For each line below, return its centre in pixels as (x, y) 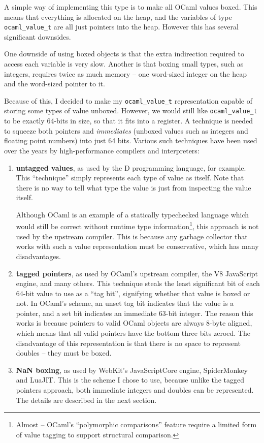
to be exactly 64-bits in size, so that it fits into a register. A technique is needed (129, 121)
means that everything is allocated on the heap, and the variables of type (118, 17)
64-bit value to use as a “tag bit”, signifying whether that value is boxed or (133, 293)
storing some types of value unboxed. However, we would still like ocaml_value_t (131, 110)
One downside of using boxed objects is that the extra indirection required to (124, 54)
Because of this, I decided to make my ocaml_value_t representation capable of (128, 100)
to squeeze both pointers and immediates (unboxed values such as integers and (126, 130)
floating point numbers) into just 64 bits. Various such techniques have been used (131, 140)
